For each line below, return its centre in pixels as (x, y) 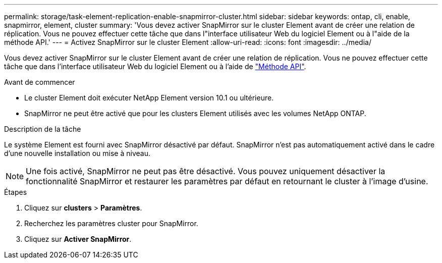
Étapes (16, 192)
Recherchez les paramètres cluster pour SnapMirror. (111, 223)
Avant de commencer (40, 82)
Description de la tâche (43, 129)
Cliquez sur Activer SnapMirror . (78, 239)
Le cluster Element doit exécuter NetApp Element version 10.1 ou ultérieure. (149, 98)
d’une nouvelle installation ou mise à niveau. (77, 153)
